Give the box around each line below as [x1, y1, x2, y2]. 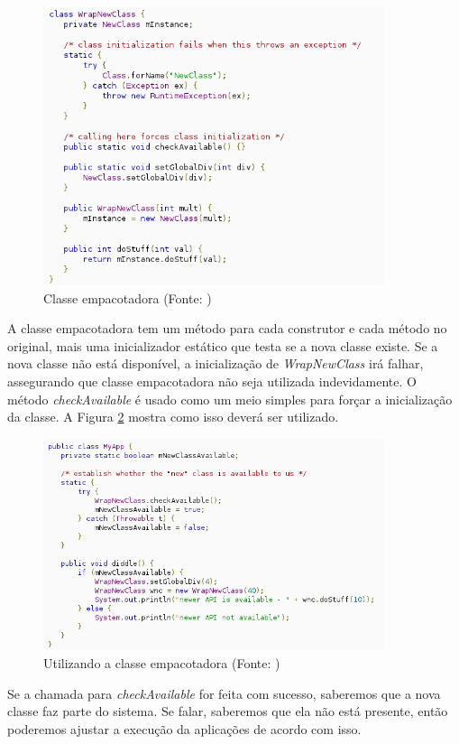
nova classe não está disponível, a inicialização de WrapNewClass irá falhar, [7, 354, 424, 373]
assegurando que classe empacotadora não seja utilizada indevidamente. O [7, 372, 417, 391]
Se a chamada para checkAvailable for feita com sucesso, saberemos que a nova [7, 684, 441, 702]
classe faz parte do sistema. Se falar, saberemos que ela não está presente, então [7, 702, 448, 721]
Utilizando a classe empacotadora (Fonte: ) [43, 653, 280, 672]
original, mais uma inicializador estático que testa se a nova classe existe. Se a [7, 336, 438, 355]
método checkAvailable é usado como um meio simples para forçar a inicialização [7, 389, 453, 408]
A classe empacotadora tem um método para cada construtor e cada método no [7, 319, 447, 338]
